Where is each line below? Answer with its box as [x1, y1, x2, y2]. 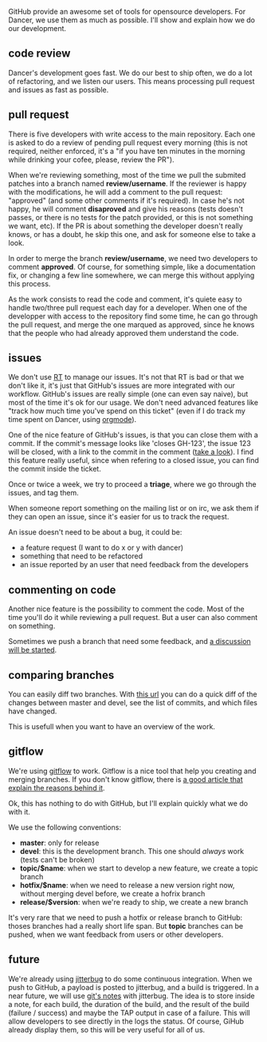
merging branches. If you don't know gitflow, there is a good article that [8, 774, 243, 784]
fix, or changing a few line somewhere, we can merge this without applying [8, 270, 255, 280]
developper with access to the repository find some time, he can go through [8, 311, 258, 321]
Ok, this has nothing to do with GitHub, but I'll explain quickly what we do [8, 798, 249, 808]
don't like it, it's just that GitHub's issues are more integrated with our [8, 381, 235, 390]
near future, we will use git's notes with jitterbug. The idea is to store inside [8, 991, 255, 1001]
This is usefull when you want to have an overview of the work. [8, 722, 215, 732]
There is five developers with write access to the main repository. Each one [8, 129, 256, 139]
